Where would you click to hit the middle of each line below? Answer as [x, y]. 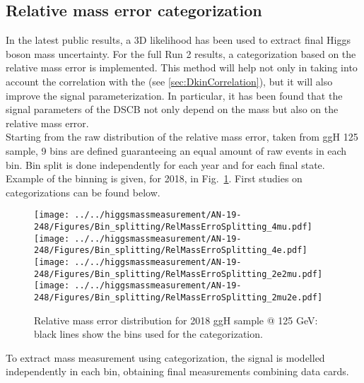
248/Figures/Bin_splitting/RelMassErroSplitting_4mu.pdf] [173, 226]
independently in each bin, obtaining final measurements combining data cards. [177, 371]
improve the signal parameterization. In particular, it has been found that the [174, 95]
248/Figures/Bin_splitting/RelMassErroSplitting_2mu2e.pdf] [178, 297]
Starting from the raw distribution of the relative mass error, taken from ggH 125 [182, 137]
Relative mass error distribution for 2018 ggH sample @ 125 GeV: [176, 320]
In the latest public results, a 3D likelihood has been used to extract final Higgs [178, 40]
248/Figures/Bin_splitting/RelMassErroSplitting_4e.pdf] [171, 251]
